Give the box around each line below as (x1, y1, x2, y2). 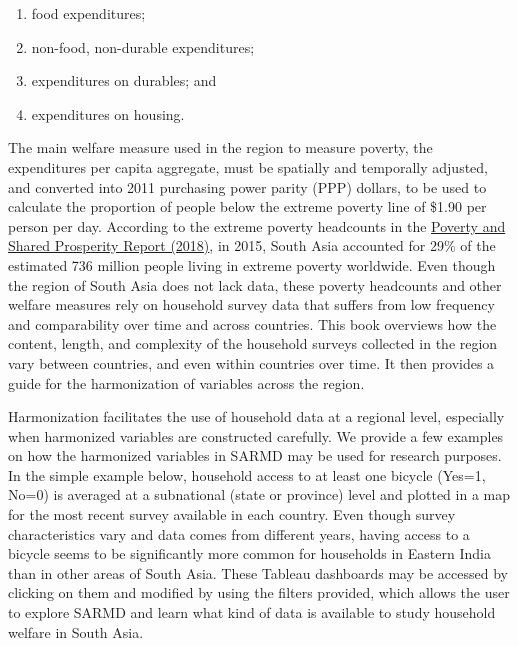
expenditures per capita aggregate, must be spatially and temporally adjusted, (8, 156, 489, 177)
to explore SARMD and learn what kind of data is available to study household (8, 602, 496, 623)
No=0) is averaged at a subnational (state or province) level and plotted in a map (8, 484, 511, 505)
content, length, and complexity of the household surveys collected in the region (8, 333, 498, 354)
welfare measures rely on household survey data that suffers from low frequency (8, 294, 495, 315)
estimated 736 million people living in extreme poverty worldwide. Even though (8, 254, 496, 275)
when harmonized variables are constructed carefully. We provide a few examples (8, 425, 504, 446)
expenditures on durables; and (31, 70, 217, 91)
